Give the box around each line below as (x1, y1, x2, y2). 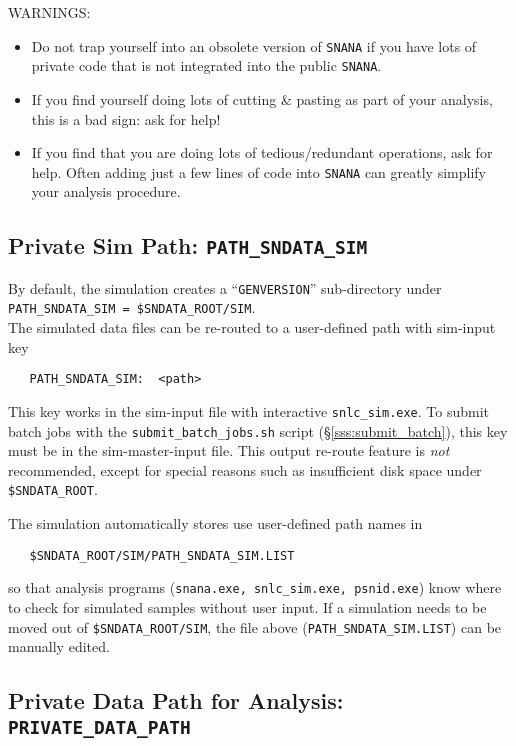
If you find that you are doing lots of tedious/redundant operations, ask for (31, 142, 493, 163)
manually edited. (8, 636, 110, 657)
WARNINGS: (8, 2, 91, 22)
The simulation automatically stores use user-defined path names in (8, 513, 423, 534)
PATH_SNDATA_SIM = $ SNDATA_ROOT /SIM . (8, 297, 256, 318)
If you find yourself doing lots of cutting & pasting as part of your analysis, (31, 88, 493, 109)
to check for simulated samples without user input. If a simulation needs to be (8, 596, 487, 617)
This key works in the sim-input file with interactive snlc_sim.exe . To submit (8, 400, 490, 421)
